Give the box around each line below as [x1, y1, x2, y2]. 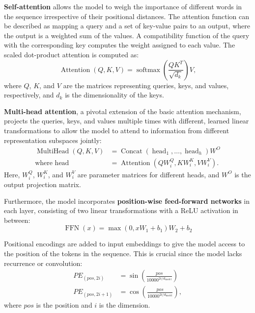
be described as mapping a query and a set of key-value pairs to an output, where [4, 21, 250, 31]
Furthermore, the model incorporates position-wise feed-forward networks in [4, 195, 250, 206]
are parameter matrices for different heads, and [77, 169, 220, 179]
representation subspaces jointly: [4, 135, 102, 145]
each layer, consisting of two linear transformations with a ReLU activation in [4, 205, 238, 216]
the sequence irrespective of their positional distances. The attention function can [4, 11, 250, 21]
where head [35, 159, 69, 167]
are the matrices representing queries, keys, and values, [63, 80, 229, 90]
